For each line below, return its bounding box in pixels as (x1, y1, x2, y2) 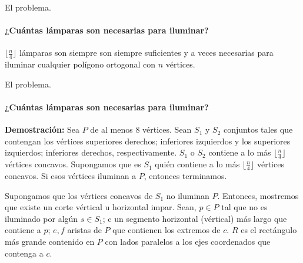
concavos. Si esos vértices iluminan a (5, 170, 136, 182)
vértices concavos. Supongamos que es (5, 158, 141, 170)
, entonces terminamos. (144, 170, 227, 182)
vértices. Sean (142, 123, 192, 136)
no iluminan (166, 189, 209, 201)
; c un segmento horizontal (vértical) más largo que (102, 212, 287, 224)
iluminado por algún (5, 212, 78, 224)
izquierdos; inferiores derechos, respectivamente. (5, 146, 177, 159)
